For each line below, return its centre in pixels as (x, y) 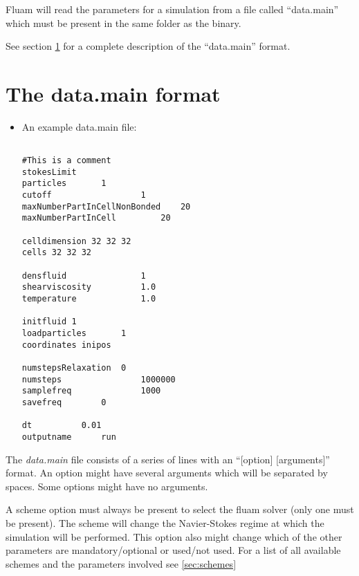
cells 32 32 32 (57, 253)
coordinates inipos (66, 345)
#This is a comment (66, 161)
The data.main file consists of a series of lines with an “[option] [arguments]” (168, 459)
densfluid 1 (84, 276)
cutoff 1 (84, 195)
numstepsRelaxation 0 (74, 368)
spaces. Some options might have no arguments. (107, 486)
